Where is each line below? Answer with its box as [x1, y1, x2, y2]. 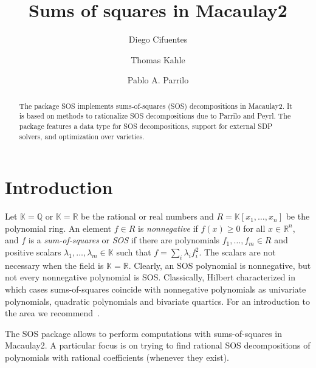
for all [243, 221, 266, 234]
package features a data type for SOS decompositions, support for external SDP [19, 121, 273, 131]
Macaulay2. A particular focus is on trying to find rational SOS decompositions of [5, 339, 311, 352]
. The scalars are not [199, 246, 276, 259]
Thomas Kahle [131, 53, 185, 66]
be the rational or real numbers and [81, 210, 214, 223]
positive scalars [5, 246, 61, 259]
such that [116, 246, 151, 259]
